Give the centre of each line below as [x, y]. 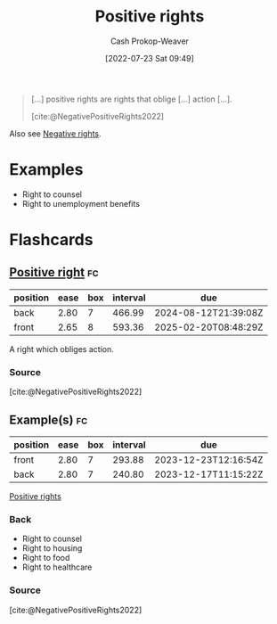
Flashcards [51, 240]
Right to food [46, 558]
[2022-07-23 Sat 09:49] [150, 58]
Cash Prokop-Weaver [150, 41]
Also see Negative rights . [55, 133]
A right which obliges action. [61, 349]
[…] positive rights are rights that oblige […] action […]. [132, 99]
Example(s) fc [49, 419]
